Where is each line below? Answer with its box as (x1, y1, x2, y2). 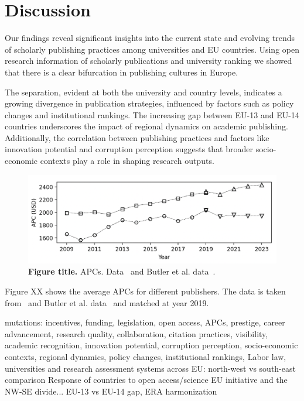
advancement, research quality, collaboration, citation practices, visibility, (5, 327, 268, 340)
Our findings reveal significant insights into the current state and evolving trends (5, 32, 295, 44)
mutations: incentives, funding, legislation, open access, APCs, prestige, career (5, 316, 285, 328)
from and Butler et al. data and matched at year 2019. (5, 296, 209, 309)
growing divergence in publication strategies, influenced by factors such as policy (5, 97, 294, 109)
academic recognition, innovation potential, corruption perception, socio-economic (5, 339, 298, 351)
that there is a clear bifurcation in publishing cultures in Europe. (5, 66, 238, 78)
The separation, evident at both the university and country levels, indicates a (5, 85, 282, 98)
